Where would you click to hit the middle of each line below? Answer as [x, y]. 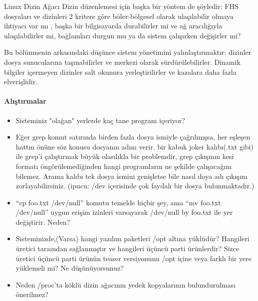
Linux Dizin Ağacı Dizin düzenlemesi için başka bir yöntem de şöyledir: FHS [121, 6]
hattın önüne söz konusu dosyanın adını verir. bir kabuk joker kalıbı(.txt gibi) [134, 146]
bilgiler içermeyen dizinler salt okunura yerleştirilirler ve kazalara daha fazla [120, 72]
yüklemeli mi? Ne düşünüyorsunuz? [70, 268]
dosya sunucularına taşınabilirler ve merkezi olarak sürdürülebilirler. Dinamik [122, 62]
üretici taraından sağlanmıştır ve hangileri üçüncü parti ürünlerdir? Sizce [128, 248]
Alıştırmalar [25, 101]
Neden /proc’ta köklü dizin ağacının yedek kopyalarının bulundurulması [126, 284]
